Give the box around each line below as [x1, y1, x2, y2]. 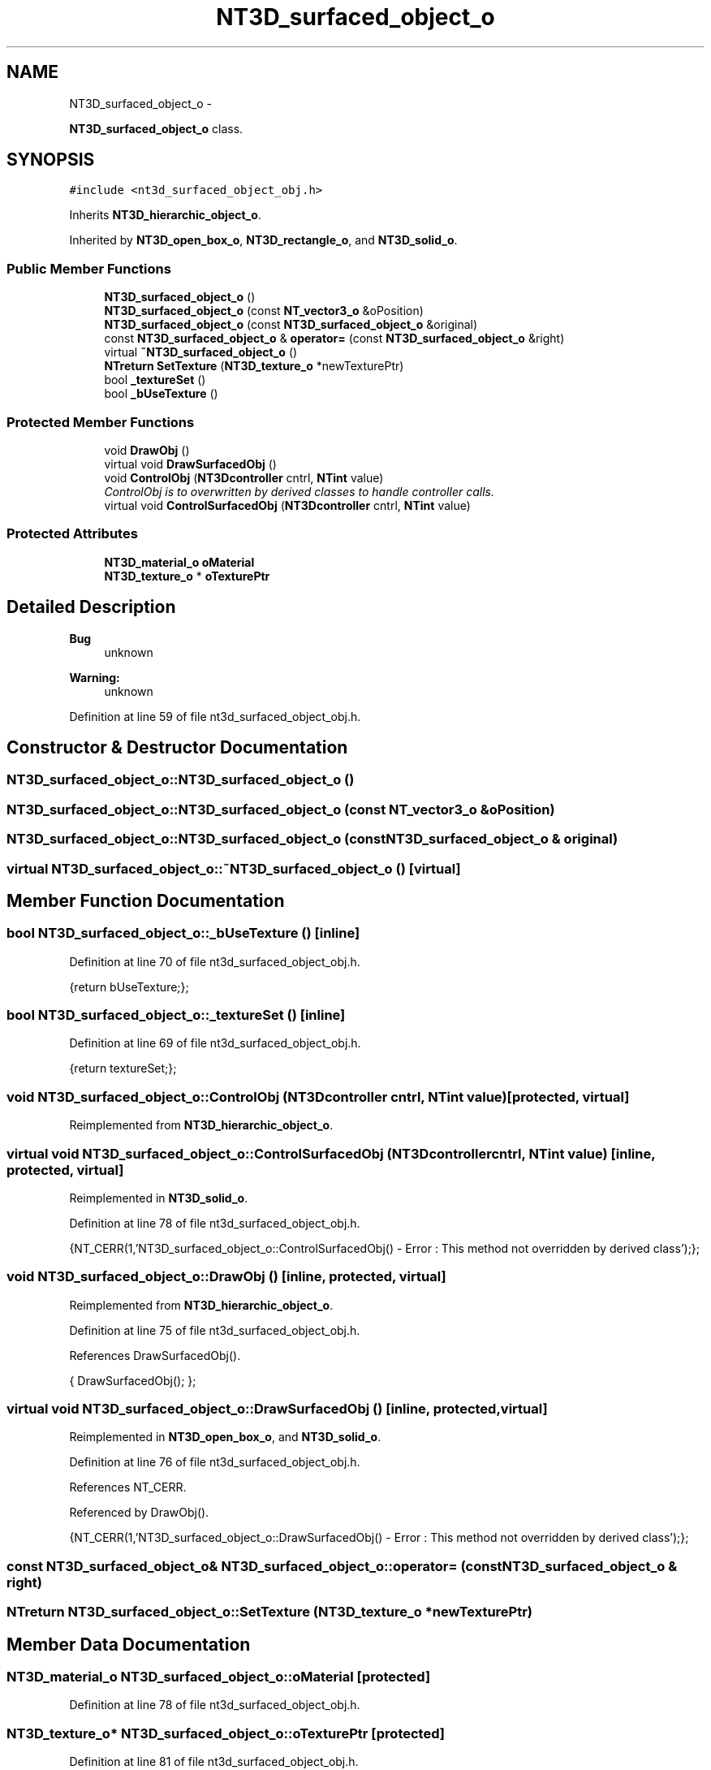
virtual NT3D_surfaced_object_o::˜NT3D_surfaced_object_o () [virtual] [6, 860, 461, 877]
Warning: [69, 670, 120, 684]
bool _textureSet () [104, 373, 206, 387]
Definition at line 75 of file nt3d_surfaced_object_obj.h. [69, 1323, 360, 1337]
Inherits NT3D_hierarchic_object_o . [69, 208, 261, 222]
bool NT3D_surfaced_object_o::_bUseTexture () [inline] [6, 925, 360, 942]
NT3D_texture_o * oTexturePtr [104, 568, 270, 583]
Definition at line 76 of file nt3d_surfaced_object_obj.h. [69, 1455, 360, 1470]
